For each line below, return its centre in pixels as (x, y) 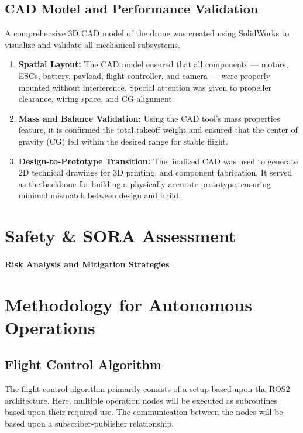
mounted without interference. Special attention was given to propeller (145, 87)
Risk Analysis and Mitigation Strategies (87, 264)
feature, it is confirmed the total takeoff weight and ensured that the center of (158, 130)
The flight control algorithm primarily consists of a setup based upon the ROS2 (147, 389)
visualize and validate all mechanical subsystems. (92, 44)
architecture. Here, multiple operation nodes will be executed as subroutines (141, 400)
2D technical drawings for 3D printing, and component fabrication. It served (155, 172)
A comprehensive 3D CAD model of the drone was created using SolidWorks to (147, 33)
